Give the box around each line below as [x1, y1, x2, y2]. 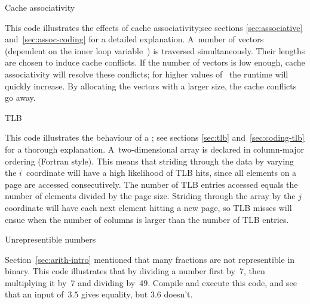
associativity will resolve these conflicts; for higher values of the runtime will [5, 67, 288, 80]
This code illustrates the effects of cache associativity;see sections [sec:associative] [5, 21, 303, 33]
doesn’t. [164, 288, 193, 300]
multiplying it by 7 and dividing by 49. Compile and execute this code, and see [5, 276, 297, 289]
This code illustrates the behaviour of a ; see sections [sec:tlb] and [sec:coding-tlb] [5, 131, 305, 144]
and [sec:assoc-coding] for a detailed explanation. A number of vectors [5, 33, 264, 45]
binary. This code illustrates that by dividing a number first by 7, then [5, 265, 265, 277]
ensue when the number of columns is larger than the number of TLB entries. [5, 213, 289, 225]
